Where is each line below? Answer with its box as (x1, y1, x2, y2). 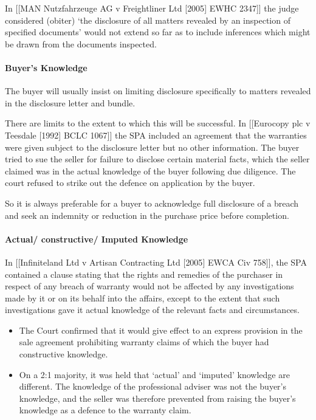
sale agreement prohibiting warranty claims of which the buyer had (19, 336, 269, 348)
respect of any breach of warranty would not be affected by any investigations (5, 280, 294, 292)
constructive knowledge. (19, 348, 108, 360)
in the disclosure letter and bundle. (5, 96, 136, 109)
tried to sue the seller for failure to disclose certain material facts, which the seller (5, 153, 310, 165)
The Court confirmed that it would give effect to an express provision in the (19, 323, 303, 336)
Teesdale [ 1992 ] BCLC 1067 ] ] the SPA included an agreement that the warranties (5, 128, 307, 141)
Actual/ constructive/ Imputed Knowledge (5, 232, 188, 245)
